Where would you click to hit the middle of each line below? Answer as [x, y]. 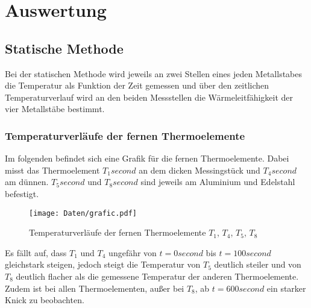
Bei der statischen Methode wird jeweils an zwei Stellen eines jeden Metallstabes [154, 73]
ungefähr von [133, 252]
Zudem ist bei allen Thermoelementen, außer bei [95, 288]
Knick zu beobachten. [45, 300]
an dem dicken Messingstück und [199, 170]
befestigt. [22, 193]
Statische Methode [64, 48]
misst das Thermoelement [52, 170]
